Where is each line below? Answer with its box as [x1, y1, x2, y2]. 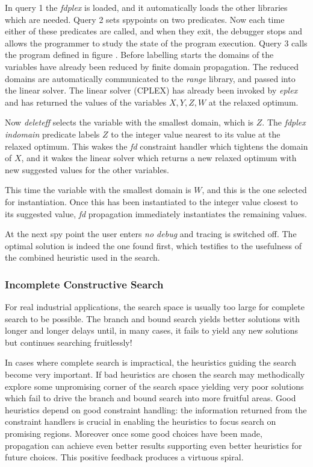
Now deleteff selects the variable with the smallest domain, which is [5, 116, 254, 129]
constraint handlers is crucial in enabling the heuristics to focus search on [5, 415, 276, 428]
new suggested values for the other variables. [5, 163, 170, 176]
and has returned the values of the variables [5, 95, 167, 108]
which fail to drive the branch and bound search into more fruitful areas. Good [5, 392, 296, 404]
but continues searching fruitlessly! [5, 335, 132, 348]
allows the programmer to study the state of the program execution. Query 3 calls [5, 36, 308, 49]
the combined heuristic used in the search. [5, 251, 160, 264]
